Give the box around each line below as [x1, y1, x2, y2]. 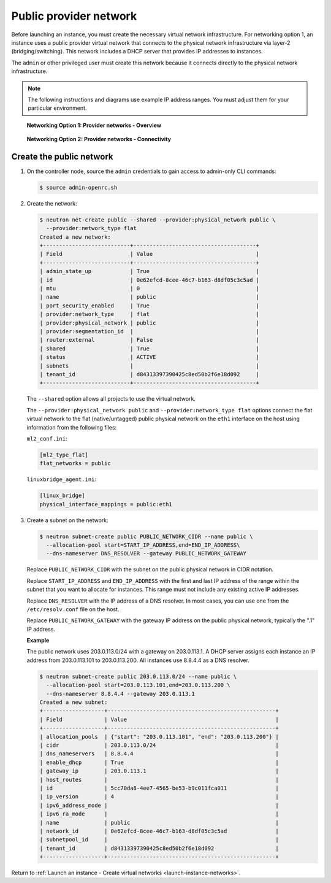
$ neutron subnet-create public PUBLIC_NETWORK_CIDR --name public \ [39, 533, 253, 540]
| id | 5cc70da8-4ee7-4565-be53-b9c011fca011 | [39, 784, 279, 792]
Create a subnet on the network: [26, 516, 108, 524]
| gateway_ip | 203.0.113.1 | [39, 768, 279, 774]
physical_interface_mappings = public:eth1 [39, 501, 173, 507]
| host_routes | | [39, 776, 279, 783]
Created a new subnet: [39, 699, 108, 706]
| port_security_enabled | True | [39, 302, 260, 309]
